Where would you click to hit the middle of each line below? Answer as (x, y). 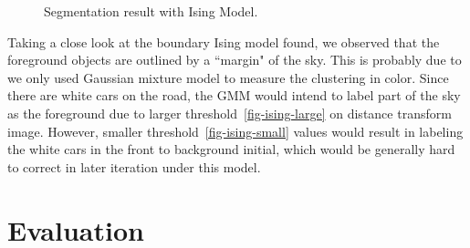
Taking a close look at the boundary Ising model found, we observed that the (224, 41)
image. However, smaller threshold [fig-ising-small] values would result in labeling (235, 131)
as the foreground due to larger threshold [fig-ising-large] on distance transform (230, 113)
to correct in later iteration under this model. (134, 166)
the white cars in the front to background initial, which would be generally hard (231, 149)
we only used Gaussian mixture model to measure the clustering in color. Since (228, 77)
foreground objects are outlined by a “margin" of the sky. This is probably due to (235, 60)
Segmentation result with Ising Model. (151, 11)
